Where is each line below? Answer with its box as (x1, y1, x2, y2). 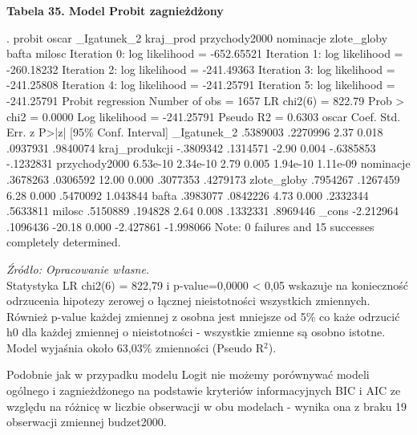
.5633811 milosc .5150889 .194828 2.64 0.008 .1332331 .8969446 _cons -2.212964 (6, 202, 399, 219)
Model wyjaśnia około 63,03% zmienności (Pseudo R (6, 339, 265, 356)
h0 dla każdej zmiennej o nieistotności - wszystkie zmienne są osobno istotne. (6, 323, 386, 340)
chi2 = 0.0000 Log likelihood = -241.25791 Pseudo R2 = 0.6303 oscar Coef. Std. (6, 108, 401, 124)
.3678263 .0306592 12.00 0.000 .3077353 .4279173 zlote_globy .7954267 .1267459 (6, 170, 400, 187)
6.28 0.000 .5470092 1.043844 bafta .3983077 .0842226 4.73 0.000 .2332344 (6, 186, 369, 203)
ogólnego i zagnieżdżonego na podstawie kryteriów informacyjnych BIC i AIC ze (6, 382, 401, 399)
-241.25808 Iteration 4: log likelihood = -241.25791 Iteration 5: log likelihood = (6, 76, 395, 93)
